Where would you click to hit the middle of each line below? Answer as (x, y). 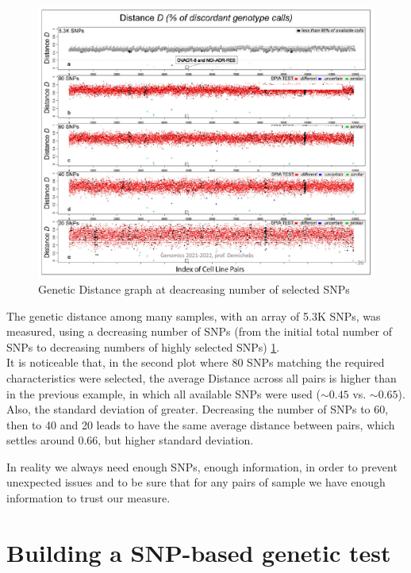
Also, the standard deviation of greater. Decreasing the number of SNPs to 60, (198, 409)
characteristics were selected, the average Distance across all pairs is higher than (202, 377)
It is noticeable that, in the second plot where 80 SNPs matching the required (196, 362)
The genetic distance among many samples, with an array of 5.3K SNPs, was (194, 315)
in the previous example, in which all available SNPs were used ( (163, 393)
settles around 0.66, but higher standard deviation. (130, 440)
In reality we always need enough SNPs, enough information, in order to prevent (202, 466)
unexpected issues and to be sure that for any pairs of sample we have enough (196, 482)
